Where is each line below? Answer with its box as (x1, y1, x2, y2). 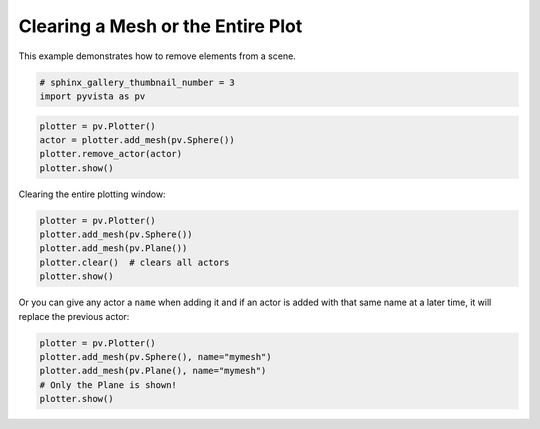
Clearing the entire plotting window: (18, 188, 166, 200)
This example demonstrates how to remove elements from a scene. (18, 50, 297, 62)
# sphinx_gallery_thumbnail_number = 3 (39, 76, 235, 88)
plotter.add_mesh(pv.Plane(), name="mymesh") (39, 365, 267, 377)
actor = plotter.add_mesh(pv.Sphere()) (39, 134, 235, 145)
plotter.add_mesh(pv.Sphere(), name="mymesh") (39, 351, 272, 362)
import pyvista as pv (39, 90, 146, 102)
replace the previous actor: (18, 310, 130, 322)
